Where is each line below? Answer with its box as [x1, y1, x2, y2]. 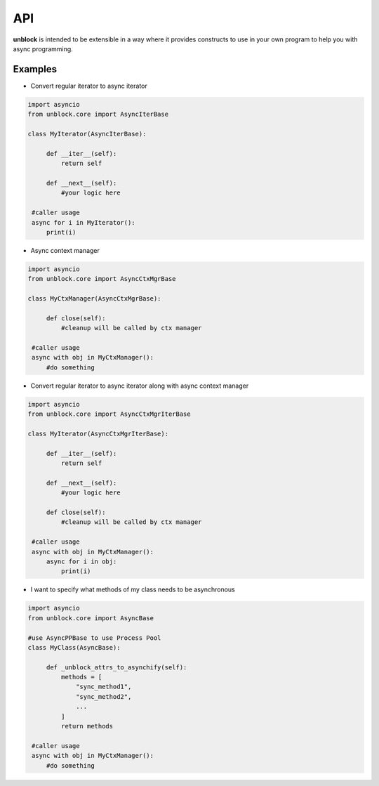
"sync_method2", [76, 693, 132, 700]
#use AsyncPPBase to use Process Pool [27, 634, 161, 642]
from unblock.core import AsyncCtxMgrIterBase [27, 410, 191, 418]
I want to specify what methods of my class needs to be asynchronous [30, 585, 235, 594]
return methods [60, 722, 114, 731]
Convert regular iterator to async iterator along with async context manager [30, 381, 249, 390]
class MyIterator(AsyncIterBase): [27, 130, 147, 138]
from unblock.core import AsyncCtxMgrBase [27, 275, 176, 283]
